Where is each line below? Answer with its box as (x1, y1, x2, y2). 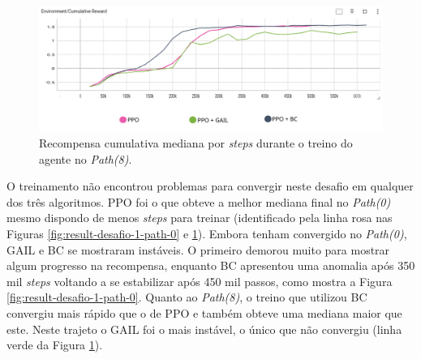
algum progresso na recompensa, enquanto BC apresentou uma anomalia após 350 (6, 257, 415, 274)
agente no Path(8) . (39, 150, 132, 167)
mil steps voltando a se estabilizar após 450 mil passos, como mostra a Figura (6, 272, 393, 289)
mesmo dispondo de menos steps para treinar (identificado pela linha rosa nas (6, 209, 393, 226)
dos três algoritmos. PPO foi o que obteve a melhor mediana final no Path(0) (6, 193, 391, 210)
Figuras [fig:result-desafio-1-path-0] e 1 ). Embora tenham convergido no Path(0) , (6, 225, 407, 241)
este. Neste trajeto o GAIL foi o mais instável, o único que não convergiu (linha (6, 320, 402, 337)
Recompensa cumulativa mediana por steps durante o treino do (39, 135, 353, 152)
